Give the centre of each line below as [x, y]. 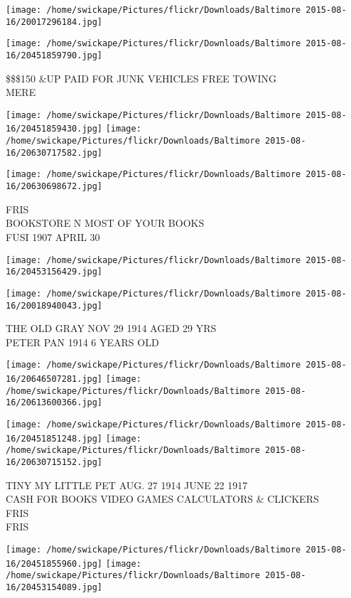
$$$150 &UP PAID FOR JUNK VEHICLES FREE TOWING [141, 78]
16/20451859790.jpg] [54, 55]
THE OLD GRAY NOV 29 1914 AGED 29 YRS [111, 328]
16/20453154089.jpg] [54, 587]
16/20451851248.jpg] [54, 438]
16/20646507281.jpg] [54, 379]
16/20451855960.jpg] [54, 564]
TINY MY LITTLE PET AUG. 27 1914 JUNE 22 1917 [127, 485]
